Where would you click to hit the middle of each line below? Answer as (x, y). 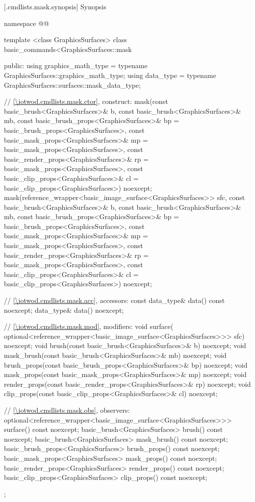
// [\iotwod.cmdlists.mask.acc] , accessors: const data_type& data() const (115, 300)
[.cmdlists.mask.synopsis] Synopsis (55, 6)
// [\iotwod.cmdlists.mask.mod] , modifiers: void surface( (89, 326)
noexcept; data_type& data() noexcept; (64, 310)
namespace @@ (26, 23)
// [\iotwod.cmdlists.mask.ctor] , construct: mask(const (86, 101)
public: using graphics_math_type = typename (76, 65)
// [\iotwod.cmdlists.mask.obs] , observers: (67, 410)
